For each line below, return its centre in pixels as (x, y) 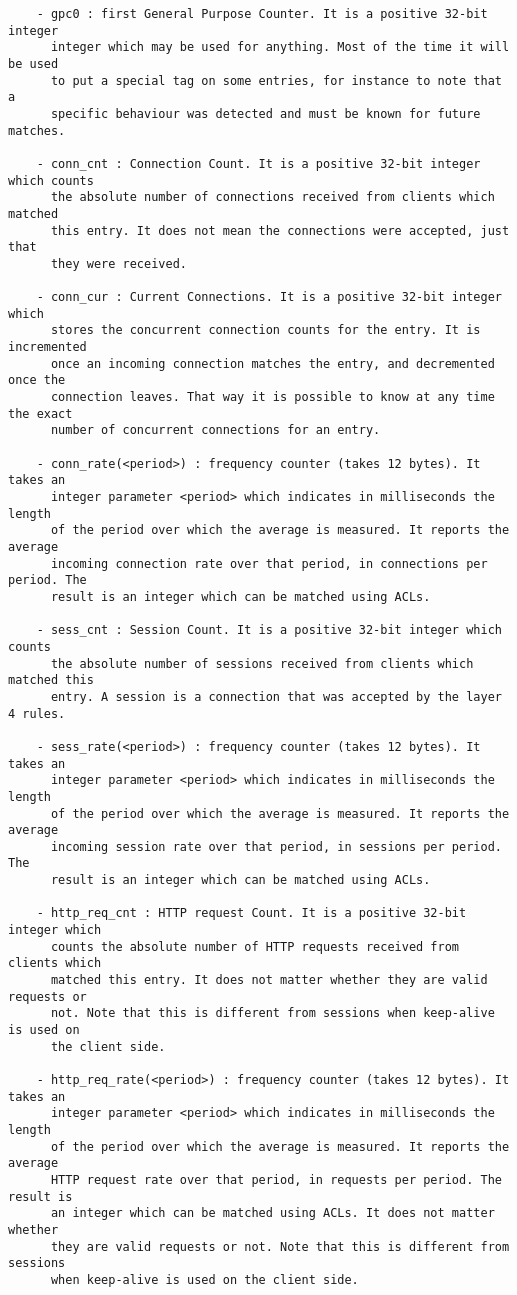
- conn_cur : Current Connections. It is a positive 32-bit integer (269, 297)
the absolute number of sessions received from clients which (262, 663)
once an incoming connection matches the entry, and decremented (272, 363)
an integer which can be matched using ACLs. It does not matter (272, 1213)
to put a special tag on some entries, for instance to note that (276, 80)
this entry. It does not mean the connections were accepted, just (280, 230)
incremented (47, 347)
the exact (40, 413)
